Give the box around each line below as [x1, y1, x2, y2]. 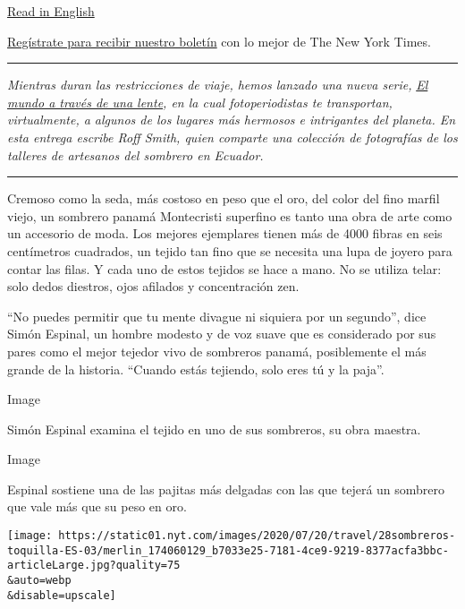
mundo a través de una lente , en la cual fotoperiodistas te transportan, [7, 92, 393, 111]
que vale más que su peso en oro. [7, 497, 187, 516]
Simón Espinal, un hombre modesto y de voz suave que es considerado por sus [7, 324, 436, 343]
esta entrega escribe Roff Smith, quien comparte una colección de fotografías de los [7, 127, 458, 146]
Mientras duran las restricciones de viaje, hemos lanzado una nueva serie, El [7, 75, 428, 94]
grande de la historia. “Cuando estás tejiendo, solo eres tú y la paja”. [7, 359, 385, 378]
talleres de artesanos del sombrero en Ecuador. [7, 145, 264, 164]
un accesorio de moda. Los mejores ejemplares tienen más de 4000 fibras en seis [7, 224, 443, 243]
